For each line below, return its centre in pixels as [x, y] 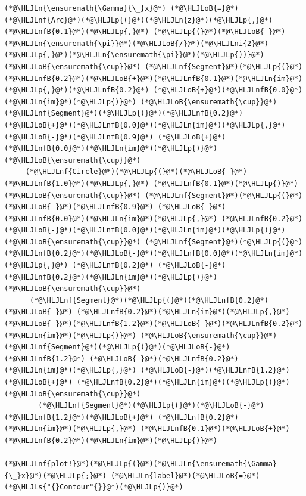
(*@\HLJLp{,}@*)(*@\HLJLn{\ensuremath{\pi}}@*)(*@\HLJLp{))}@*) [134, 55]
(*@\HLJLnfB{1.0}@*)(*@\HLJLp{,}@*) [77, 183]
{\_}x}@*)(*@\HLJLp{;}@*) [55, 475]
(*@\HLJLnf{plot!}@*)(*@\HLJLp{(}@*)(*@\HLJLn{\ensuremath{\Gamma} [141, 464]
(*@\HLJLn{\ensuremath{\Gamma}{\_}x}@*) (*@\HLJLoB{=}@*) [121, 8]
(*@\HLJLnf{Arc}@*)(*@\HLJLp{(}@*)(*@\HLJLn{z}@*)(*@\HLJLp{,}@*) [139, 20]
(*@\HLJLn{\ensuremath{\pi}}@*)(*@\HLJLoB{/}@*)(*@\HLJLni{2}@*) [136, 43]
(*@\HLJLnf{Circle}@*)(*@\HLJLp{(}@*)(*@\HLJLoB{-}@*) [136, 172]
